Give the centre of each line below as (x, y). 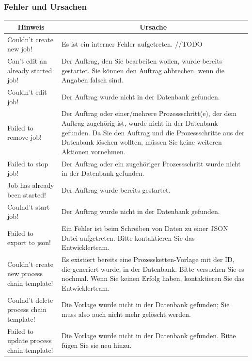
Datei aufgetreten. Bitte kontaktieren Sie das (128, 238)
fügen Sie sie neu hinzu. (97, 345)
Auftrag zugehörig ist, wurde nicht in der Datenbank (140, 123)
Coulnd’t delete (30, 300)
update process (30, 340)
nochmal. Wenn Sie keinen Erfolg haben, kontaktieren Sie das (153, 278)
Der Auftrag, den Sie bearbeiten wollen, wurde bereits (142, 61)
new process (25, 273)
